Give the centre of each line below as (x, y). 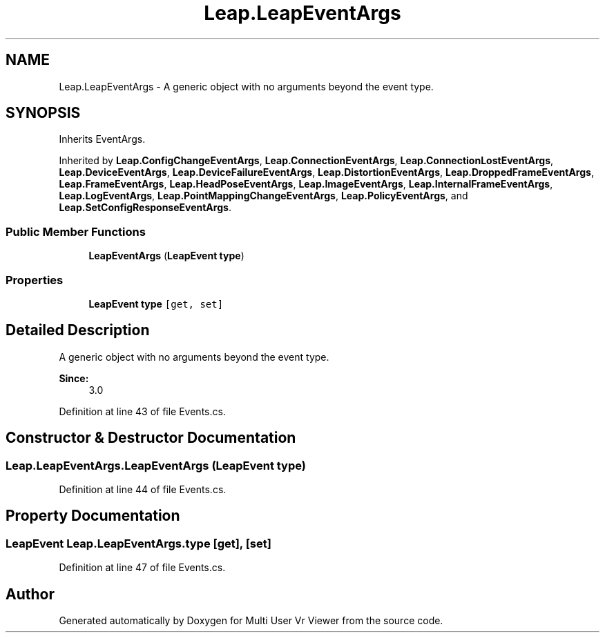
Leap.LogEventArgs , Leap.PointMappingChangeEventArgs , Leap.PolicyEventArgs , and (263, 196)
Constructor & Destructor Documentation (151, 438)
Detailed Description (78, 330)
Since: (74, 378)
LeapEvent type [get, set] (156, 303)
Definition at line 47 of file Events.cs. (142, 568)
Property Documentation (93, 516)
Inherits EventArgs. (102, 139)
